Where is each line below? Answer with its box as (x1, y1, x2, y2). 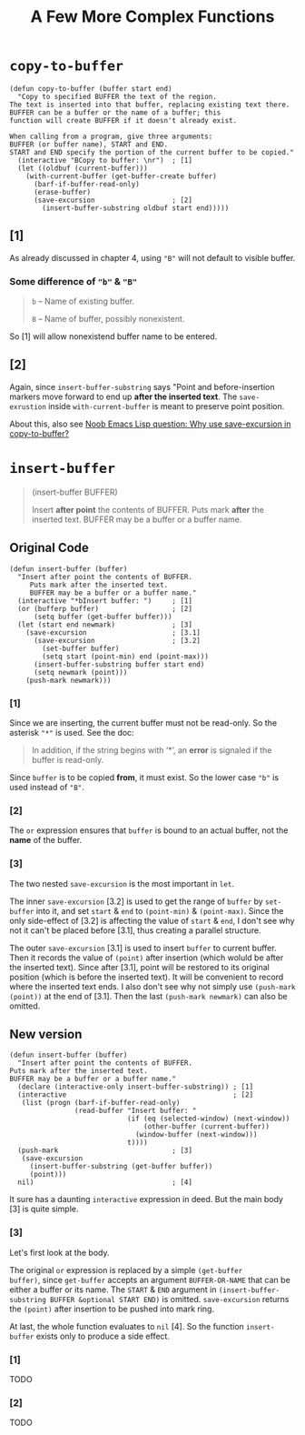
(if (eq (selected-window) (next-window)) (126, 1114, 290, 1124)
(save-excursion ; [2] (33, 196, 193, 205)
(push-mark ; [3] (17, 1146, 193, 1156)
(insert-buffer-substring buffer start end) (33, 659, 205, 669)
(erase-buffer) (33, 187, 92, 196)
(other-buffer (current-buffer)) (143, 1122, 271, 1131)
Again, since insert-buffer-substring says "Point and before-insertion (9, 381, 275, 392)
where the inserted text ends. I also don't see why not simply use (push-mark (9, 980, 296, 992)
